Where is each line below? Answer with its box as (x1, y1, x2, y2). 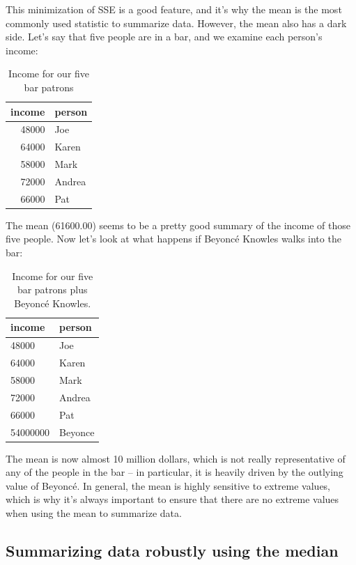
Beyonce (59, 424, 95, 439)
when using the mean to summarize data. (6, 505, 182, 520)
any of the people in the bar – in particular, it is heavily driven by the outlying (6, 465, 343, 479)
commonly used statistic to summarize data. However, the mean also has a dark (6, 15, 347, 30)
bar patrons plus (17, 282, 88, 297)
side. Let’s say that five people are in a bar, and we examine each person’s (6, 29, 323, 44)
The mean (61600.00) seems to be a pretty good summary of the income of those (6, 217, 350, 232)
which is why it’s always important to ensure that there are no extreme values (6, 492, 339, 506)
